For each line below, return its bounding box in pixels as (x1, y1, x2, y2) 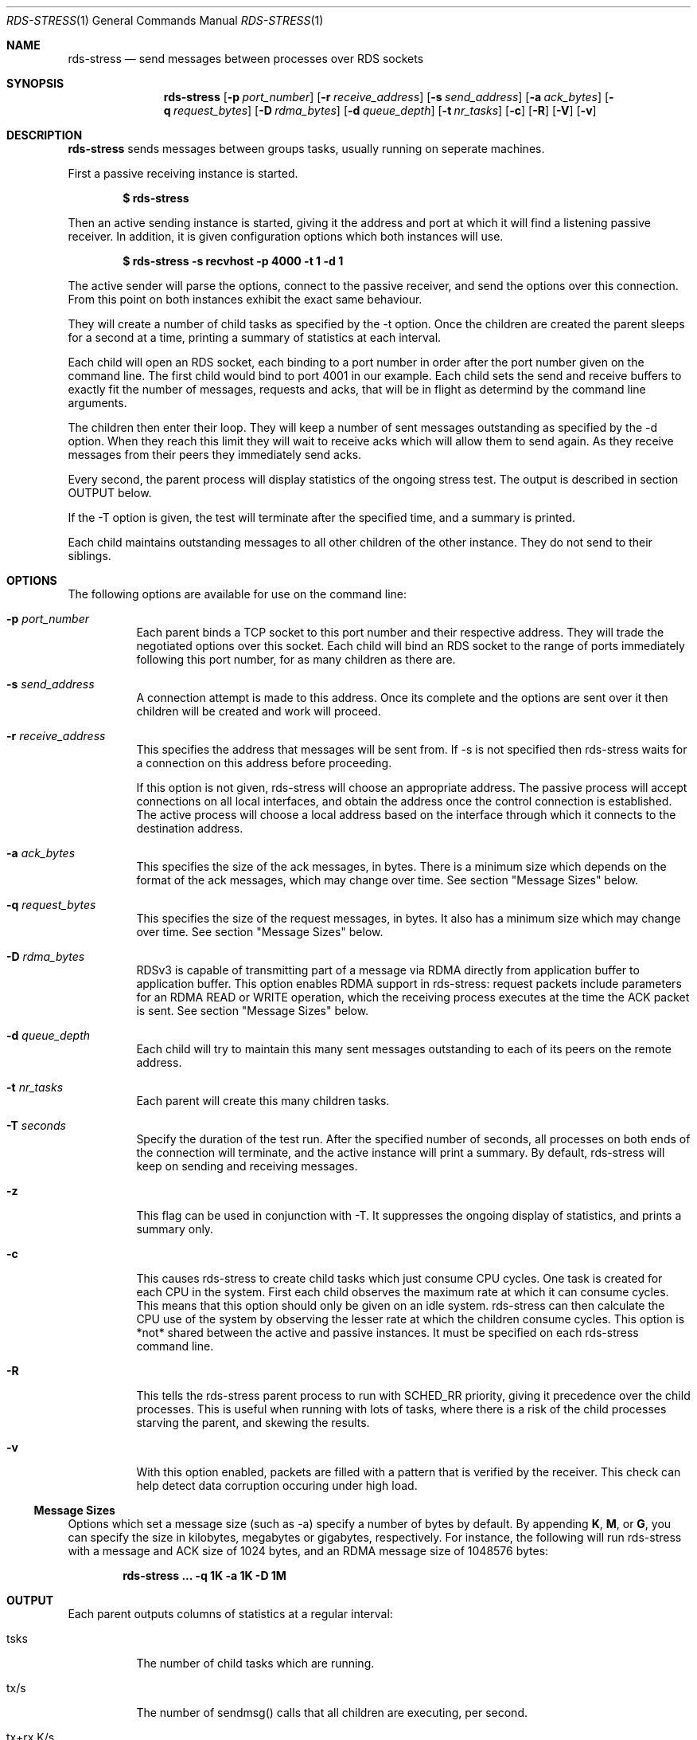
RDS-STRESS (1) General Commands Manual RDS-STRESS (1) (6, 14, 324, 27)
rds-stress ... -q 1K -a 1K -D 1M (123, 1569, 286, 1582)
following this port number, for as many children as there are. (136, 652, 456, 666)
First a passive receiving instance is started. (68, 167, 298, 180)
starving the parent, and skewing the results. (136, 1416, 370, 1429)
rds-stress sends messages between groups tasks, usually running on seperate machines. (68, 142, 545, 155)
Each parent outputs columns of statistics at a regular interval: (68, 1607, 393, 1620)
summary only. (136, 1222, 214, 1236)
